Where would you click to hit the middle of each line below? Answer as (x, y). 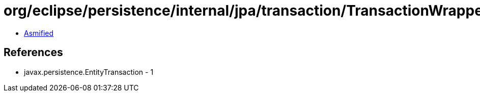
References (33, 53)
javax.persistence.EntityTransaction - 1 (89, 72)
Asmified (39, 33)
